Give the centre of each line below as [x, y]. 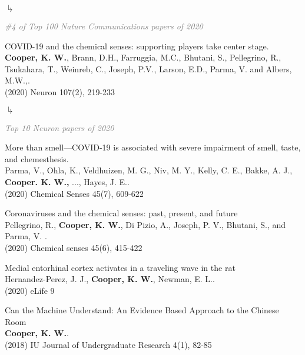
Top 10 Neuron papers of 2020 [59, 127]
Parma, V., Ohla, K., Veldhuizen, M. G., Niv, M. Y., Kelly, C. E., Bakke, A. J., [149, 170]
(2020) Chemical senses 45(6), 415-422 [74, 247]
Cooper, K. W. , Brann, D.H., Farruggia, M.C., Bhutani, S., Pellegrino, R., [143, 57]
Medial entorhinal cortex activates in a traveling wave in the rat [120, 267]
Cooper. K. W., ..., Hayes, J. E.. [67, 181]
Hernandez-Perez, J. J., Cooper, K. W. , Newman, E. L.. [110, 279]
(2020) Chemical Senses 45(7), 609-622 [74, 193]
